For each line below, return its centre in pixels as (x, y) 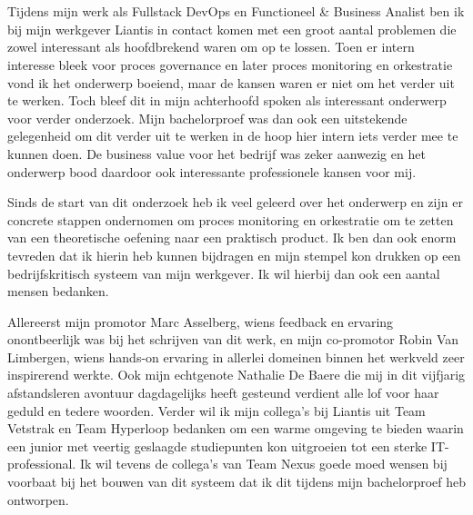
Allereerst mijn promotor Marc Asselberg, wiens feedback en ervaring (201, 321)
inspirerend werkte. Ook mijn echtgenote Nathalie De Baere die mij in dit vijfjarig (236, 375)
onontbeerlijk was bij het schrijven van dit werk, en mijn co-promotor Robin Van (233, 339)
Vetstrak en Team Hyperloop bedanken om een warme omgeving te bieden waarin (236, 428)
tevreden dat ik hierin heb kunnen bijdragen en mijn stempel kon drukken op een (234, 255)
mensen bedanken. (58, 291)
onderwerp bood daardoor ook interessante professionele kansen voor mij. (212, 171)
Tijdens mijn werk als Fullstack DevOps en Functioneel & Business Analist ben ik (236, 11)
